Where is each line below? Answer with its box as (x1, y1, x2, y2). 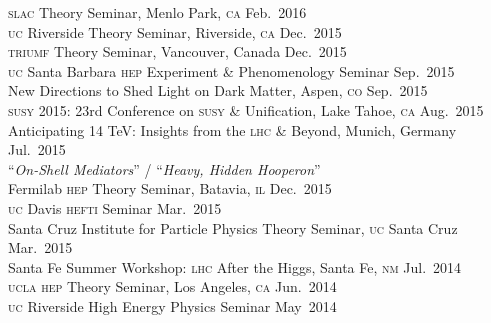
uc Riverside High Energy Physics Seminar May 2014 (8, 295, 337, 316)
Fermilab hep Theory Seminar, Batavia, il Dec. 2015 (8, 178, 332, 199)
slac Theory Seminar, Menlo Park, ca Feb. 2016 (8, 2, 307, 22)
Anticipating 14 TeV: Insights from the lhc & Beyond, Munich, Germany (8, 119, 457, 140)
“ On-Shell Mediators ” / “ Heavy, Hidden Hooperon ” (8, 158, 321, 179)
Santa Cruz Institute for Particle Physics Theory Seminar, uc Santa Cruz (8, 217, 458, 238)
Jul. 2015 (8, 139, 66, 160)
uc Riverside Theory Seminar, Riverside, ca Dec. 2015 (8, 21, 342, 42)
